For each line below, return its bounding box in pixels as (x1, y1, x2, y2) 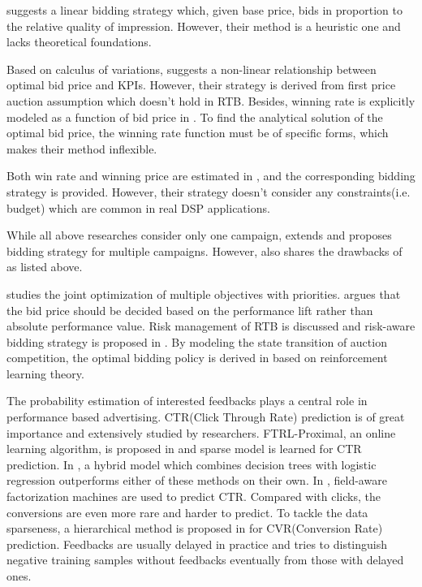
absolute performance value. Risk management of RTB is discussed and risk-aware (6, 317, 416, 335)
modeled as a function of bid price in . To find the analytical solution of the (6, 108, 383, 125)
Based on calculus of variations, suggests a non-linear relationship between (6, 60, 377, 77)
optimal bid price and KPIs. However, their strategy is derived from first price (6, 76, 396, 93)
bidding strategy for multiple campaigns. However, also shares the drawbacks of (6, 242, 403, 259)
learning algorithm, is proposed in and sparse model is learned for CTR (6, 440, 362, 457)
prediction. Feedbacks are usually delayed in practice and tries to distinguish (6, 535, 387, 552)
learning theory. (6, 365, 84, 382)
